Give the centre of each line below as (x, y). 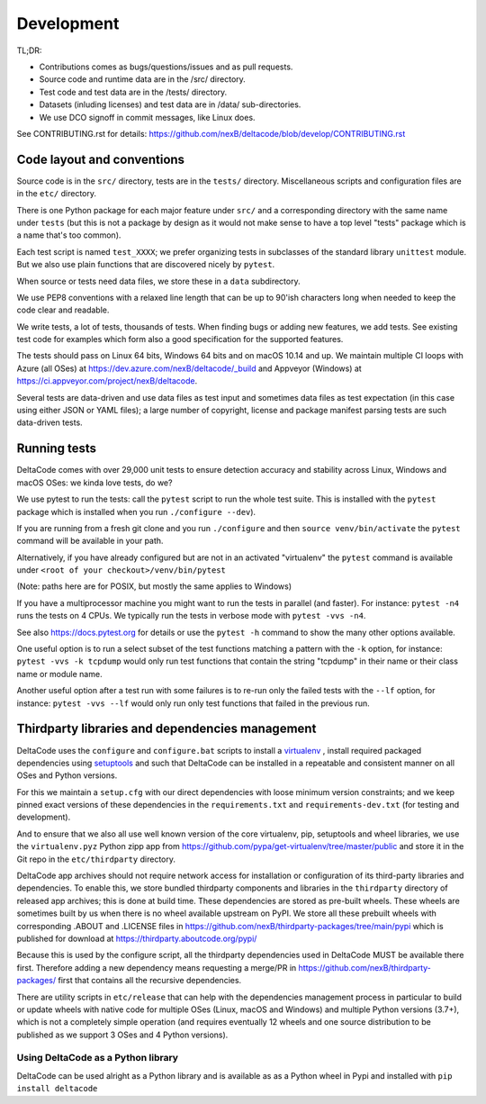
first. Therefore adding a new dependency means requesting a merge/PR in (157, 967)
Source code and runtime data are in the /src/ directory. (143, 79)
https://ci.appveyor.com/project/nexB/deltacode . (107, 381)
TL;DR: (29, 50)
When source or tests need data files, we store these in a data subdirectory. (158, 281)
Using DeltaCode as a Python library (98, 1058)
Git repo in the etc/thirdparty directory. (96, 859)
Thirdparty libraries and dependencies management (166, 729)
